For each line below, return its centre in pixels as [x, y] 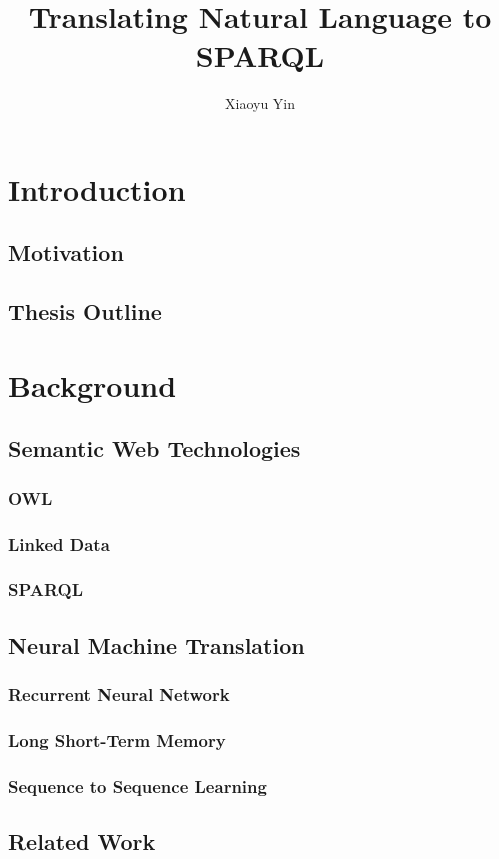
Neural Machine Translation [156, 644]
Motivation [66, 252]
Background [92, 384]
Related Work [82, 841]
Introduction [97, 188]
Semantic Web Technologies [154, 448]
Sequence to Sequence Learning [137, 785]
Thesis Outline [85, 311]
